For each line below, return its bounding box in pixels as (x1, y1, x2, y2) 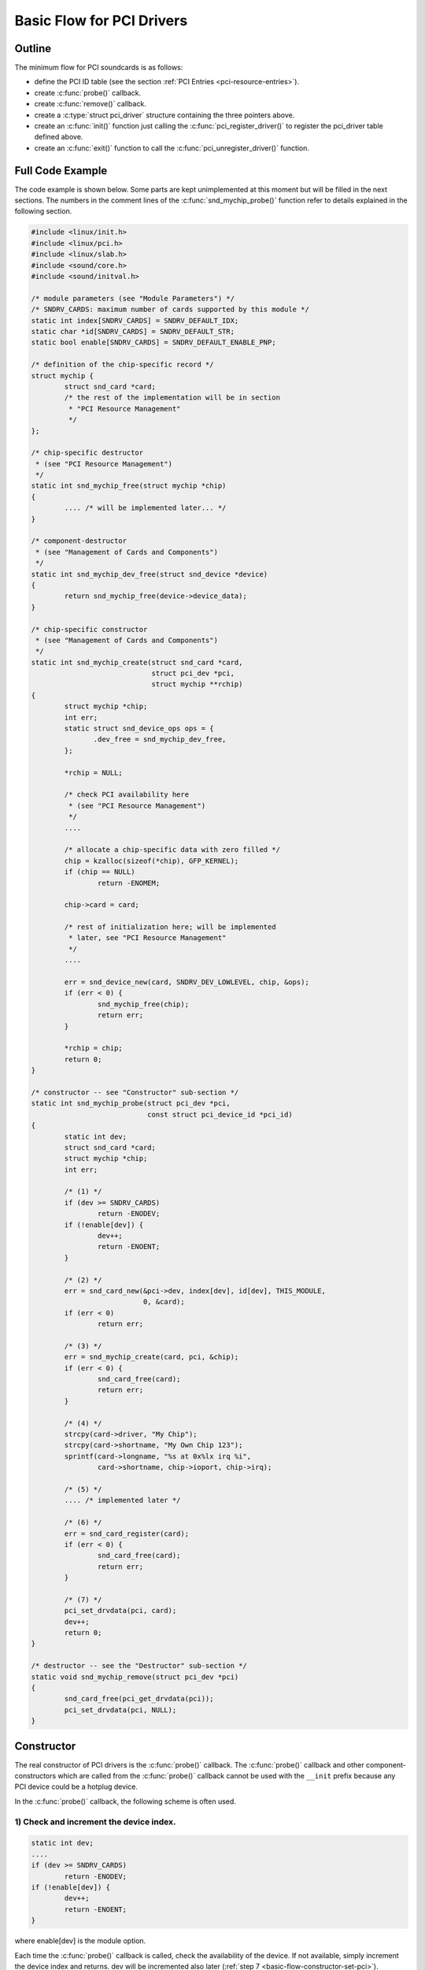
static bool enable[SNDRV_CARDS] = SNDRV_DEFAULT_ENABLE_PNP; (31, 338, 276, 347)
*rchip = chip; (64, 1044, 124, 1053)
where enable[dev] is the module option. (14, 1936, 146, 1946)
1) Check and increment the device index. (14, 1816, 176, 1827)
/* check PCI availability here (64, 790, 189, 799)
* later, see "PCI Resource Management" (68, 934, 227, 942)
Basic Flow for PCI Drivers (14, 12, 188, 29)
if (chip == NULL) (64, 868, 135, 876)
